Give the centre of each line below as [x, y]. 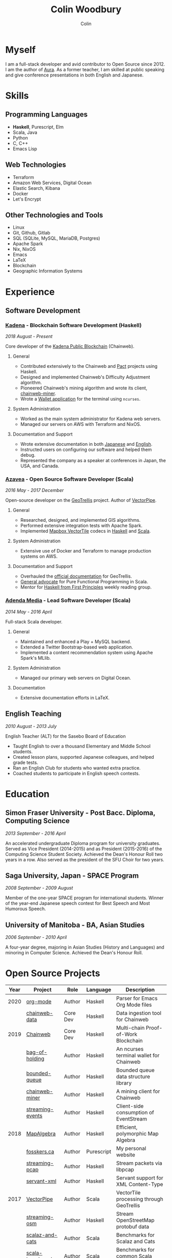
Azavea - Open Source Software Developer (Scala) [70, 479]
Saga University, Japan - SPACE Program [72, 876]
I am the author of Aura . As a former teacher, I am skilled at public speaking [85, 69]
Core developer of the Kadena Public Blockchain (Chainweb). [70, 346]
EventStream [132, 1119]
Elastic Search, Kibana [36, 188]
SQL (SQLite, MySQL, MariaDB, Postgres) [56, 238]
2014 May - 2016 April [29, 612]
